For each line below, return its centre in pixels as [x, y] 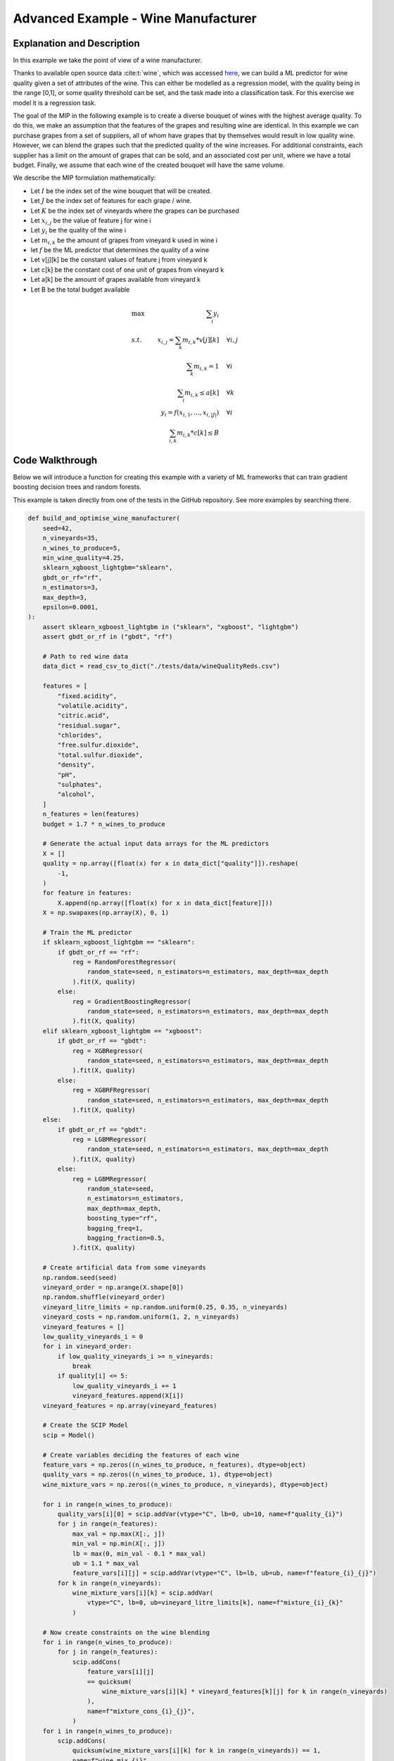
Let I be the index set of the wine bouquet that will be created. [121, 191]
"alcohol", [76, 795]
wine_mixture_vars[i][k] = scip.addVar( [143, 1593]
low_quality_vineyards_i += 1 [124, 1386]
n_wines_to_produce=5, [82, 548]
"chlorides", [80, 735]
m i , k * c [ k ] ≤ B [198, 434]
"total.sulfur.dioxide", [100, 755]
